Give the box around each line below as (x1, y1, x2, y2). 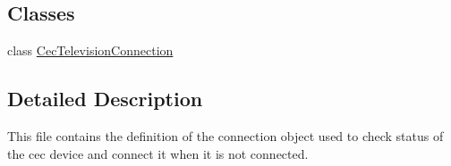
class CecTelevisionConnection (7, 41, 174, 60)
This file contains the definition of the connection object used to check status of (7, 127, 444, 145)
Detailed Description (7, 85, 203, 112)
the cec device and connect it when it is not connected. (7, 144, 309, 162)
